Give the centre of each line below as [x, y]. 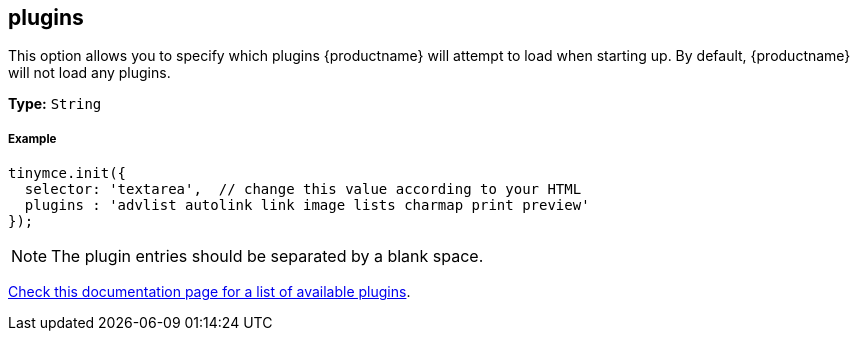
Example [32, 138]
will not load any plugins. [89, 73]
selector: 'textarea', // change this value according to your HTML [303, 189]
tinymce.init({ [67, 173]
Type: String [55, 104]
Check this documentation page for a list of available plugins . [209, 292]
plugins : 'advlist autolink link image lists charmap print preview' [307, 205]
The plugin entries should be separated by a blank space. [267, 256]
